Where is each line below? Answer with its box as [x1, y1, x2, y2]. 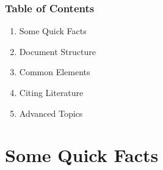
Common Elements [19, 65, 90, 78]
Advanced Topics [19, 106, 83, 119]
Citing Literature [19, 86, 84, 98]
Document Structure [19, 45, 96, 57]
